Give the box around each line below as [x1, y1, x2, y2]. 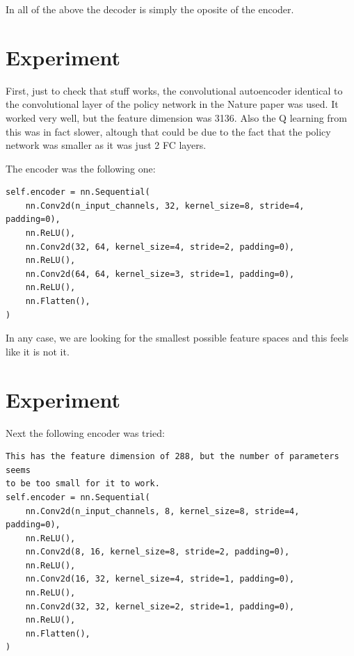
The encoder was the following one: [6, 161, 156, 175]
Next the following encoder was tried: [6, 425, 165, 440]
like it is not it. [6, 344, 70, 358]
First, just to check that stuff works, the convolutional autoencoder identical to [6, 83, 343, 97]
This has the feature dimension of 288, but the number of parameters [6, 451, 339, 462]
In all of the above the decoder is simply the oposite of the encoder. [6, 2, 294, 16]
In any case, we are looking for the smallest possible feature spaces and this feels [6, 330, 349, 345]
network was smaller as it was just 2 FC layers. [6, 138, 207, 152]
